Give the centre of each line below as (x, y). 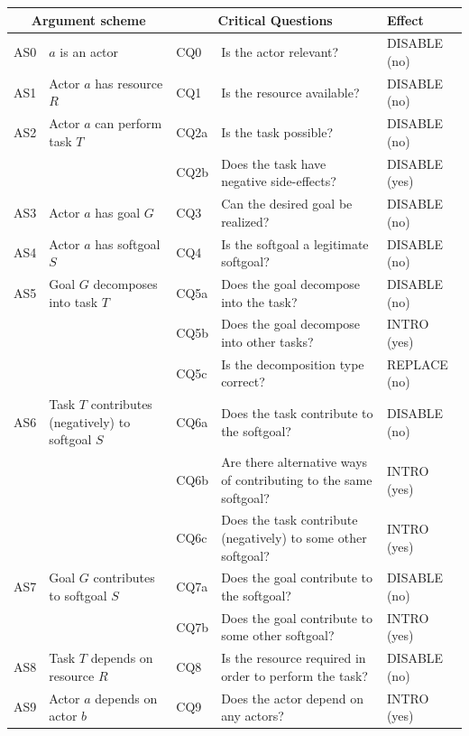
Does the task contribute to (297, 413)
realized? (245, 221)
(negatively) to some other (294, 537)
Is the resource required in (294, 658)
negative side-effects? (279, 181)
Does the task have (274, 163)
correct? (243, 382)
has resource (129, 83)
